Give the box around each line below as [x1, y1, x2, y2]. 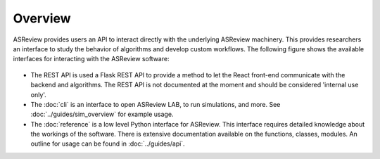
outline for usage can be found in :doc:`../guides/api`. [30, 139, 186, 148]
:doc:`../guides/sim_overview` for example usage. [30, 110, 174, 119]
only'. [30, 90, 47, 98]
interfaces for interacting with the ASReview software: [13, 55, 170, 63]
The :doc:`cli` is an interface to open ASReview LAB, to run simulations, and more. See [30, 100, 281, 108]
